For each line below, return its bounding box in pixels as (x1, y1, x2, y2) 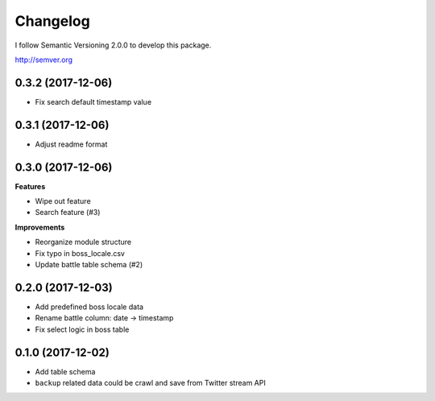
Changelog (14, 12, 90, 30)
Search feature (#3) (35, 208, 101, 217)
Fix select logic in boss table (35, 325, 130, 334)
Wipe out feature (35, 196, 92, 206)
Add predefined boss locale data (35, 302, 144, 312)
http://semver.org (14, 55, 72, 64)
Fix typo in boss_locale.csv (35, 248, 125, 258)
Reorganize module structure (35, 238, 132, 247)
